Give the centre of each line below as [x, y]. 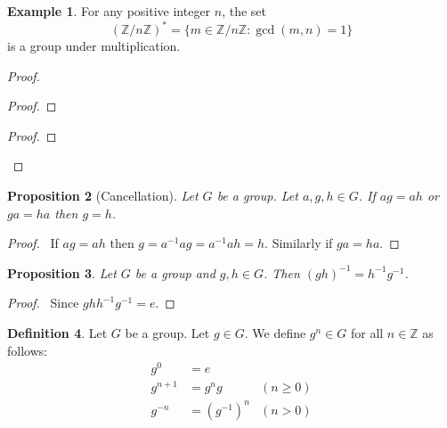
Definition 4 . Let [57, 333]
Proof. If [33, 243]
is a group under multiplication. [94, 46]
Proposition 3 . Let [62, 272]
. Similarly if [299, 243]
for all [367, 333]
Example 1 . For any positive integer [109, 11]
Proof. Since [43, 303]
